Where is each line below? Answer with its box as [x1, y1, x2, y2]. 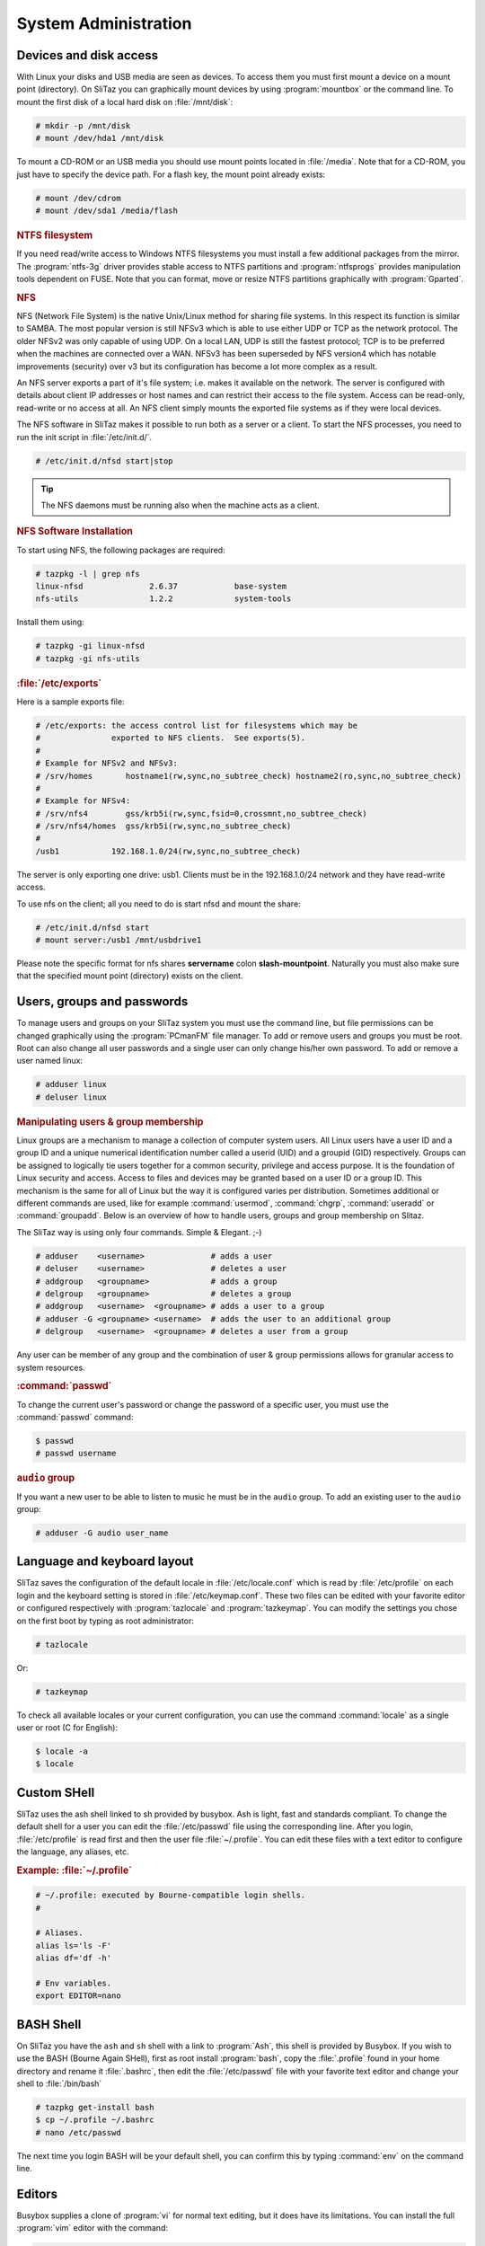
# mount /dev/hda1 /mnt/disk [35, 133, 164, 144]
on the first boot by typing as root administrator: [16, 1615, 195, 1626]
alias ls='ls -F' [35, 1941, 112, 1950]
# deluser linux [35, 1092, 108, 1102]
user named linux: [16, 1056, 84, 1066]
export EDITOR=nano [35, 1991, 121, 2001]
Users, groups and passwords [16, 994, 189, 1010]
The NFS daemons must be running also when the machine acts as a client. [40, 500, 321, 510]
